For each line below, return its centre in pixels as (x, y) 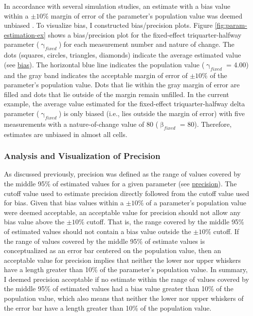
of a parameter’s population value (196, 203)
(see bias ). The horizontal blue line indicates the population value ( (104, 64)
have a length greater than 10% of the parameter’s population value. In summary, (126, 269)
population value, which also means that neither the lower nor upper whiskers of (124, 298)
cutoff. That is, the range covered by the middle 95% (165, 222)
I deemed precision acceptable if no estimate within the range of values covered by (126, 279)
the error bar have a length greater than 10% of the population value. (108, 307)
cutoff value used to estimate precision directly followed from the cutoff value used (126, 193)
